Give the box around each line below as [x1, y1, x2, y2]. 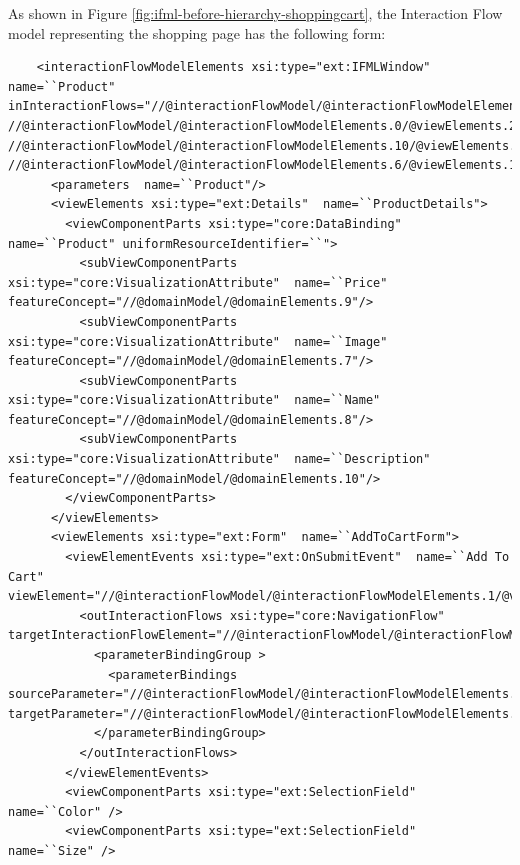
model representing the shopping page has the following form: [8, 22, 386, 43]
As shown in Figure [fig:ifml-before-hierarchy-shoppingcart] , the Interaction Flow [8, 3, 503, 23]
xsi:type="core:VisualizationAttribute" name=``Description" [8, 452, 431, 467]
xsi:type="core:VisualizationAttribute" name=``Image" [8, 334, 388, 349]
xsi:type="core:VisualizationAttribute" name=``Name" [8, 393, 381, 408]
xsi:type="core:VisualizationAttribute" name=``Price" [8, 275, 388, 290]
